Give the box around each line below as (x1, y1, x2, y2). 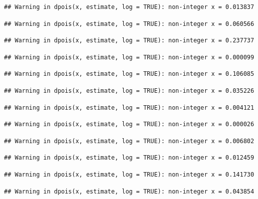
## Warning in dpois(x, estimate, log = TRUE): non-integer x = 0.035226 (4, 87, 255, 94)
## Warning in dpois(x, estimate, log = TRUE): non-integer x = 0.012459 (4, 154, 255, 162)
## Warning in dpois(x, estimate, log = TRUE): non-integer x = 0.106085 (4, 70, 255, 78)
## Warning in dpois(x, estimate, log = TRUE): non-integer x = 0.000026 (4, 121, 255, 128)
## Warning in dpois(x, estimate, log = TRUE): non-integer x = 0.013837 (4, 3, 255, 10)
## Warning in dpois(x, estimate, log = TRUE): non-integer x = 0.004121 (4, 104, 255, 111)
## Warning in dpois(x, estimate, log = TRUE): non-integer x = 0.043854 (4, 188, 255, 195)
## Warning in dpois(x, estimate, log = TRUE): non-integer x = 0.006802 (4, 137, 255, 145)
